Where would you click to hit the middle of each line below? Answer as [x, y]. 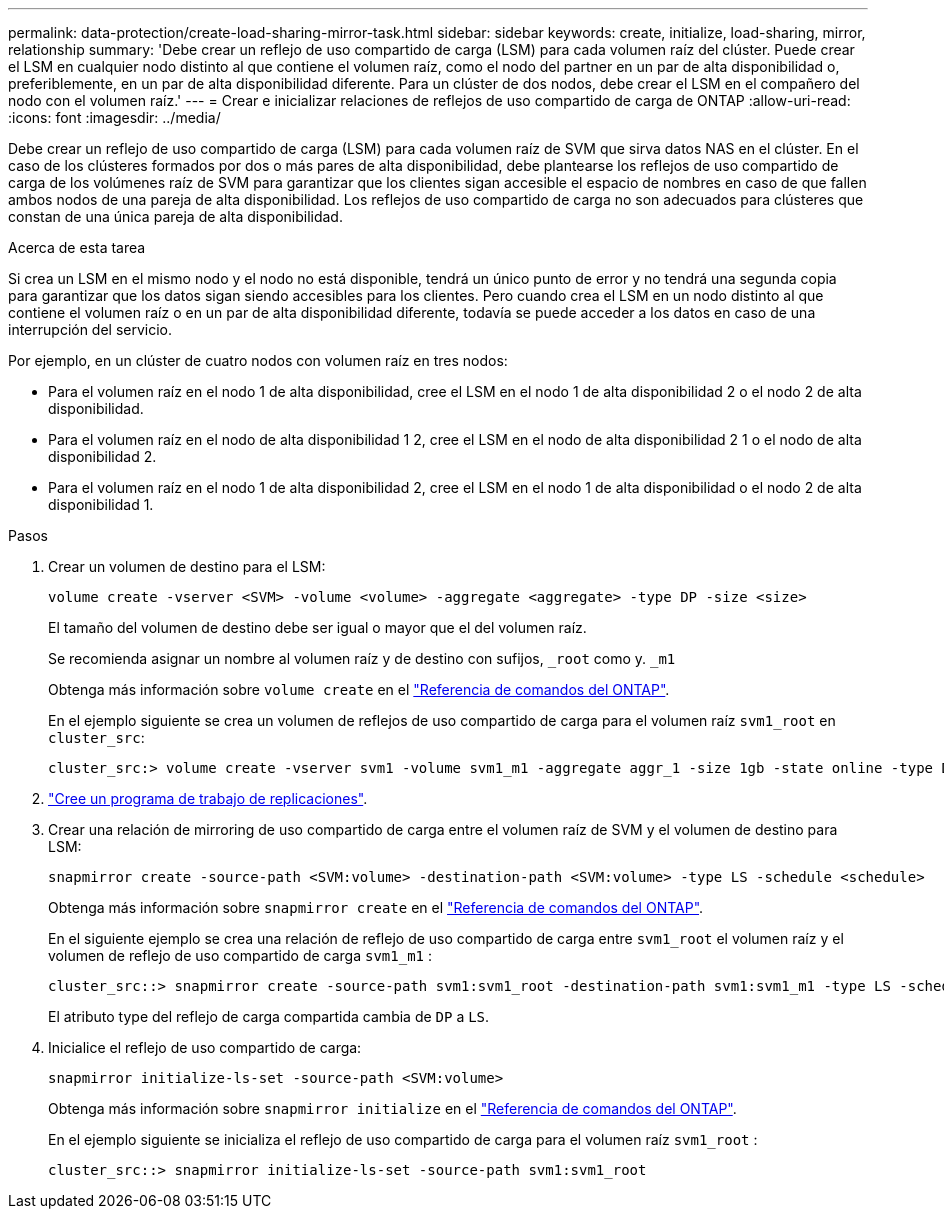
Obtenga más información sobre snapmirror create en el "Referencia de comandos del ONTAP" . [376, 907]
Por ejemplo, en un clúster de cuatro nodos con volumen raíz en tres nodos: [258, 360]
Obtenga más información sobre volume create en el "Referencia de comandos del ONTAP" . [359, 689]
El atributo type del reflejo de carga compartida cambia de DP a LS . [269, 1016]
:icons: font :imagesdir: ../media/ [114, 117]
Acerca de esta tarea [77, 247]
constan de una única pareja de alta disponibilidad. [175, 216]
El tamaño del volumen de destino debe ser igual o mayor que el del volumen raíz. [317, 627]
